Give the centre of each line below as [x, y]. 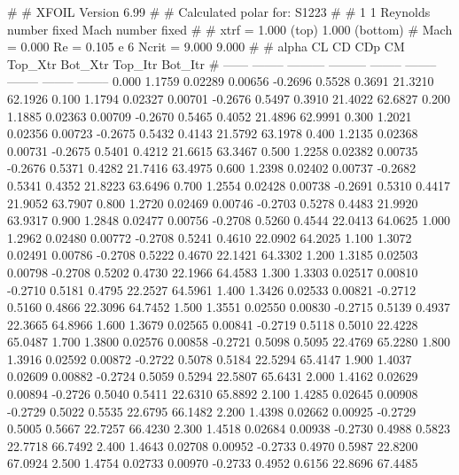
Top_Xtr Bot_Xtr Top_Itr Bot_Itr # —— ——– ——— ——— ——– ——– [222, 63]
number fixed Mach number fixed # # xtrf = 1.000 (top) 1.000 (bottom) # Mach [230, 29]
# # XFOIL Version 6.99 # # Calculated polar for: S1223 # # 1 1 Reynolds [219, 12]
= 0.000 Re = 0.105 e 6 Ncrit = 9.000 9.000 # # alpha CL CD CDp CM [206, 47]
